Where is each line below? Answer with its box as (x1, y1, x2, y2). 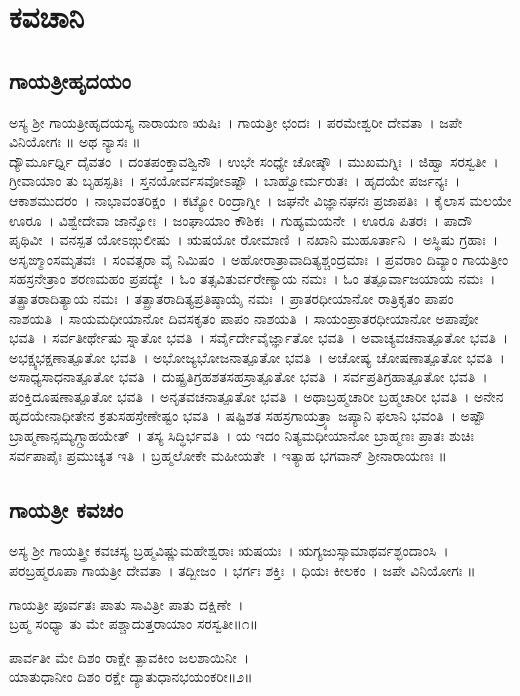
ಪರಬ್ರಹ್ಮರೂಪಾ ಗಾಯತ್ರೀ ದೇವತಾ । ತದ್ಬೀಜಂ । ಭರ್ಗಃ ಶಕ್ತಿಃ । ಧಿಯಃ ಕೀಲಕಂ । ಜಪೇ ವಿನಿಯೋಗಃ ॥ (9, 560, 476, 581)
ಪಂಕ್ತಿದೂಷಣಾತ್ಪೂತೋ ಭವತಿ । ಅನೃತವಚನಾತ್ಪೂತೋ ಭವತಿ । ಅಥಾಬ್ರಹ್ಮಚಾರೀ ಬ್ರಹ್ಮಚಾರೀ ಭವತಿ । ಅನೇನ (9, 385, 504, 406)
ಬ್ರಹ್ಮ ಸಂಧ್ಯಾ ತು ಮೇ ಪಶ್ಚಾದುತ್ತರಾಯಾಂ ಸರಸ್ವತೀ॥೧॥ (9, 613, 259, 634)
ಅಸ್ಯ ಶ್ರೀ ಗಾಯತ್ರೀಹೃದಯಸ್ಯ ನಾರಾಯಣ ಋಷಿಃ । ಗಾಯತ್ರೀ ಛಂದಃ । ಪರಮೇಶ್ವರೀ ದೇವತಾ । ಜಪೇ (9, 111, 463, 132)
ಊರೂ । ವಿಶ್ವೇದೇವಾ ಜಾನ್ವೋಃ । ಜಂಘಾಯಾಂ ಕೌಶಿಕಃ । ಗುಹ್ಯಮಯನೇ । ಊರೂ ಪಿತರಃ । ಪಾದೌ (9, 209, 472, 230)
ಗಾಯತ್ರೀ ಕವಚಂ (9, 493, 123, 524)
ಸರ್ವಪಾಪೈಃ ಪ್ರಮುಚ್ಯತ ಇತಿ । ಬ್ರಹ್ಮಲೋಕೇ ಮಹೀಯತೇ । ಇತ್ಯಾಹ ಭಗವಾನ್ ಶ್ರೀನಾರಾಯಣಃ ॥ (9, 444, 447, 465)
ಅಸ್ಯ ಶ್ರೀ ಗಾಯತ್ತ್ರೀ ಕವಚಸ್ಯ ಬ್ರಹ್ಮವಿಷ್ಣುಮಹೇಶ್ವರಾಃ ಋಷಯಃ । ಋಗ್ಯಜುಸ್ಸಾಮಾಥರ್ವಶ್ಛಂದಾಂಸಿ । (9, 540, 449, 561)
